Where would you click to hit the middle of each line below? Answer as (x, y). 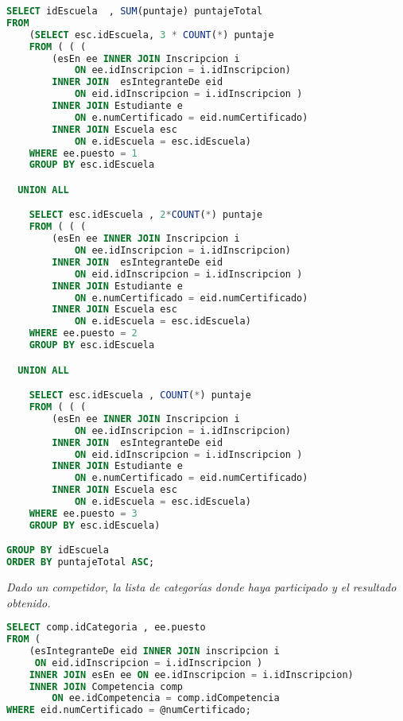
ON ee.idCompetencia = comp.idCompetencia (166, 698)
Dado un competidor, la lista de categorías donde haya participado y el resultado (201, 587)
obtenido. (29, 602)
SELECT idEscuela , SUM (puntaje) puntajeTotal (135, 11)
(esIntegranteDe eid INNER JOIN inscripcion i (154, 651)
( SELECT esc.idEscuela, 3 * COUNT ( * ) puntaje (151, 35)
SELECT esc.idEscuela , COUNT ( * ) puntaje (140, 395)
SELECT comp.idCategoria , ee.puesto (106, 628)
